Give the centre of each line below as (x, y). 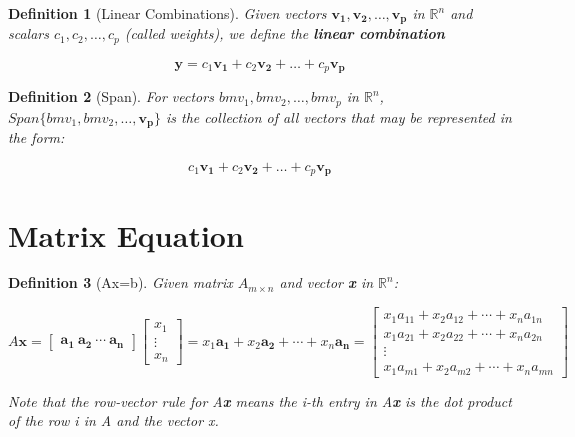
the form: (36, 137)
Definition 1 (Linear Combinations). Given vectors (167, 13)
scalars (28, 33)
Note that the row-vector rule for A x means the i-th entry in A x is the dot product (260, 400)
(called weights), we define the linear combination (284, 33)
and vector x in (326, 282)
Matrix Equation (126, 234)
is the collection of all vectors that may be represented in (339, 116)
